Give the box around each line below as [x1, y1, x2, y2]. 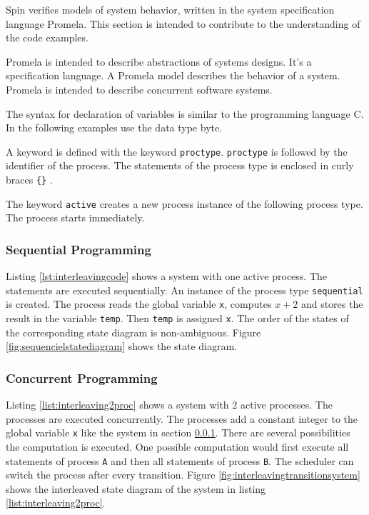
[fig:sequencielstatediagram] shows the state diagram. [6, 339, 238, 354]
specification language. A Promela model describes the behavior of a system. [6, 68, 340, 83]
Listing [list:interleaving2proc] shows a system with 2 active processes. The [6, 397, 333, 412]
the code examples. [6, 30, 89, 45]
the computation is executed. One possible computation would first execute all [6, 439, 349, 454]
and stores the [300, 296, 363, 311]
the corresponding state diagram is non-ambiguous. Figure [6, 324, 261, 339]
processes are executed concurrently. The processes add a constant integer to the [6, 411, 358, 426]
